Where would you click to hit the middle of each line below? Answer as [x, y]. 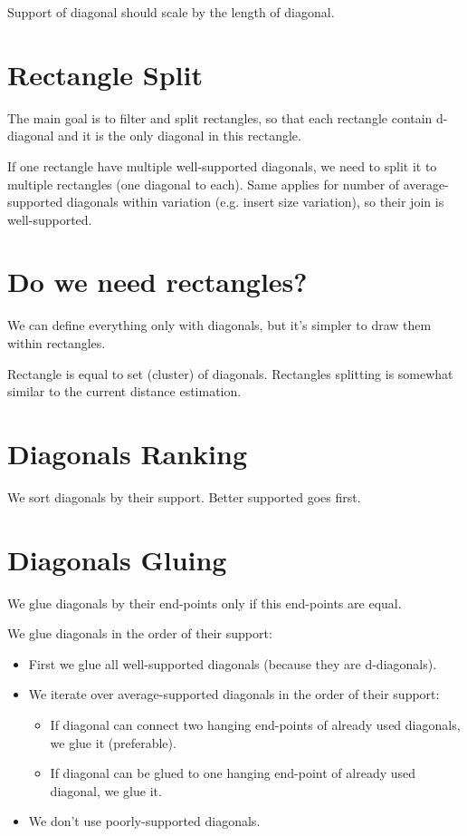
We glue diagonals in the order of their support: [140, 633]
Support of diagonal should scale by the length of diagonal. [171, 12]
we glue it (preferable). [113, 742]
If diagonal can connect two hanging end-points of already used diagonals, [255, 724]
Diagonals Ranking [128, 453]
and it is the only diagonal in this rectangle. [180, 136]
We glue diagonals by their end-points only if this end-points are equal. [205, 603]
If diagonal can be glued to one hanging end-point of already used [233, 773]
